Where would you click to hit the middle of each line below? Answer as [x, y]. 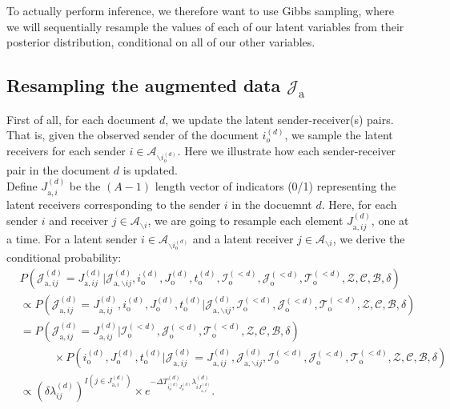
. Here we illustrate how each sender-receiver [287, 150]
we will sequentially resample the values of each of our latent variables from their [205, 26]
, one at [390, 221]
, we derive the [369, 238]
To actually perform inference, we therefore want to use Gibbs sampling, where [200, 10]
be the [85, 186]
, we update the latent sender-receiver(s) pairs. [279, 119]
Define [22, 186]
